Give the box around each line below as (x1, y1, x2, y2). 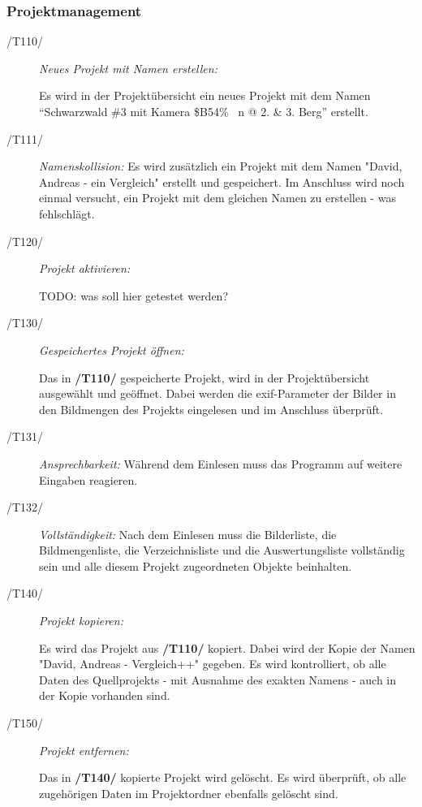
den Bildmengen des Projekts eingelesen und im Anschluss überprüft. (39, 400, 384, 417)
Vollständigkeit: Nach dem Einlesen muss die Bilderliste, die (39, 525, 337, 542)
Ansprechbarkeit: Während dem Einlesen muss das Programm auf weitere (39, 455, 403, 472)
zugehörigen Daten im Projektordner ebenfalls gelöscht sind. (39, 784, 338, 801)
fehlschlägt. (39, 205, 95, 222)
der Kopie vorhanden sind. (39, 687, 170, 704)
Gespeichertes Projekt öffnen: (39, 341, 184, 358)
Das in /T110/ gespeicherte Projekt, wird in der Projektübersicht (39, 369, 370, 386)
